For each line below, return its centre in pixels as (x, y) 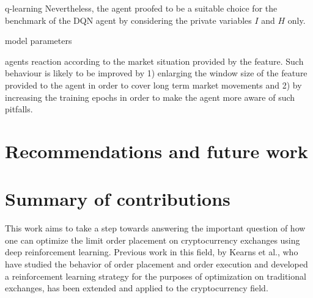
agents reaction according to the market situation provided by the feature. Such (154, 61)
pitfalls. (19, 109)
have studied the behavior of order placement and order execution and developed (156, 264)
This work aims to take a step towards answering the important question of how (155, 228)
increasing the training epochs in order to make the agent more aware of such (150, 97)
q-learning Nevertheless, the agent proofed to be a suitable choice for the (141, 8)
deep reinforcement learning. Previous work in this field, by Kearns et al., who (152, 252)
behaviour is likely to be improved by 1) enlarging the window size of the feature (156, 73)
